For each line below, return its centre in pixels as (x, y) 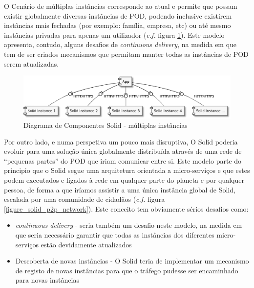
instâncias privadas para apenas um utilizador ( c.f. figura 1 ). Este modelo (114, 35)
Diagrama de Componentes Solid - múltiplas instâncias (106, 125)
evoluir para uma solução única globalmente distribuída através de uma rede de (123, 151)
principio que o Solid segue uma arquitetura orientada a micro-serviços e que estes (127, 170)
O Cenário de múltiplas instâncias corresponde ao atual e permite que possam (121, 6)
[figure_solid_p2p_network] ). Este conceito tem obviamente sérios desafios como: (126, 208)
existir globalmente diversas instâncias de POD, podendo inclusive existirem (118, 15)
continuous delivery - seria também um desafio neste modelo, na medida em (129, 225)
